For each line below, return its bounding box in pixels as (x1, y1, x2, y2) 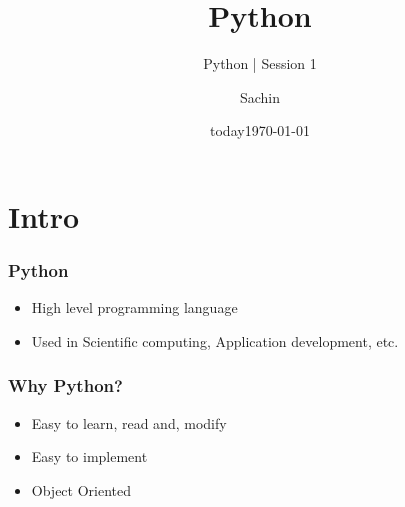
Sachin (239, 86, 281, 107)
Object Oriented (31, 479, 132, 500)
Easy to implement (31, 446, 148, 467)
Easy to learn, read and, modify (31, 412, 227, 433)
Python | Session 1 (203, 53, 317, 74)
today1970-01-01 (210, 120, 310, 141)
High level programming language (31, 297, 238, 318)
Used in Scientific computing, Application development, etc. (31, 330, 399, 351)
